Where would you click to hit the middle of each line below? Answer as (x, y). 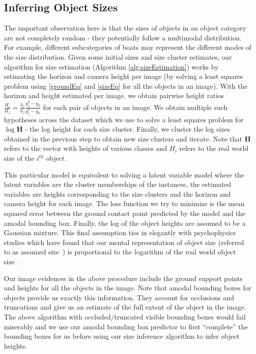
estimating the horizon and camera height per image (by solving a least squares (124, 76)
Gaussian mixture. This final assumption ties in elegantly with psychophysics (120, 232)
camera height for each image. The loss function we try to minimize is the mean (124, 203)
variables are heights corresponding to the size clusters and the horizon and (117, 194)
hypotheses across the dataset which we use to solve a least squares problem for (124, 119)
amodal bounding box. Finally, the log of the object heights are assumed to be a (125, 223)
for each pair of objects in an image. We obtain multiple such (135, 107)
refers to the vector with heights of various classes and (85, 148)
